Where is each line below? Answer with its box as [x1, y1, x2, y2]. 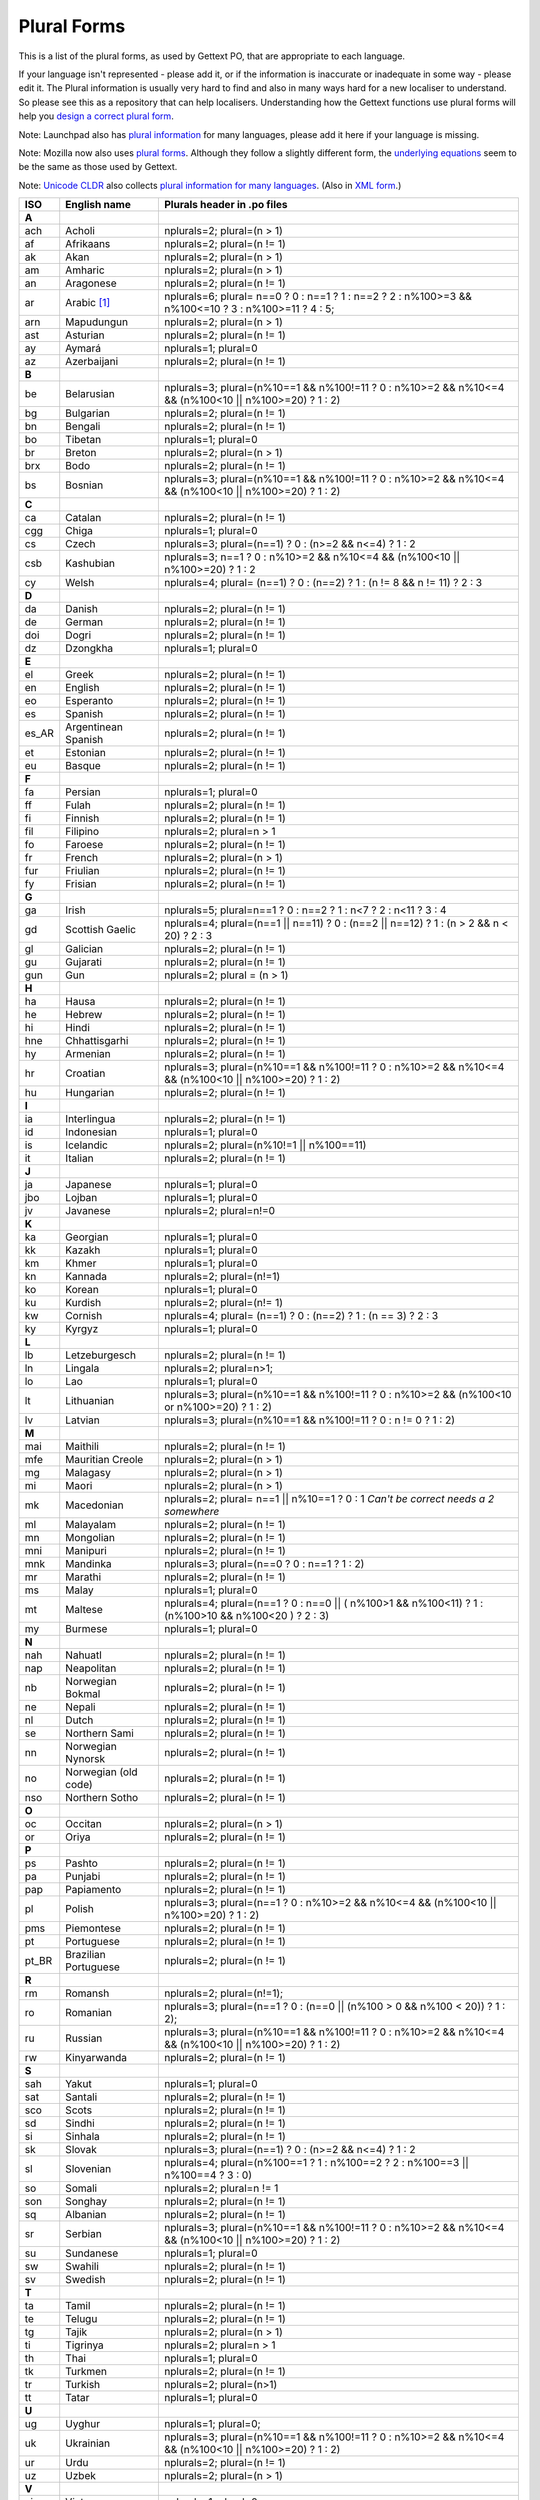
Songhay [65, 2195, 107, 2209]
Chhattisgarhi [65, 1034, 129, 1048]
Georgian [65, 1230, 109, 1244]
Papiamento [65, 1883, 122, 1897]
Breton [65, 446, 97, 460]
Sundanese [65, 2246, 119, 2260]
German [65, 615, 104, 629]
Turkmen [65, 2365, 108, 2379]
